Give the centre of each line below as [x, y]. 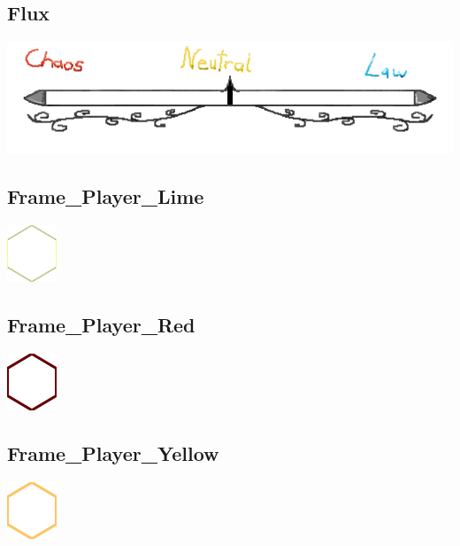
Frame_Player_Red [101, 324]
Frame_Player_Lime [106, 196]
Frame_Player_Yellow [113, 452]
